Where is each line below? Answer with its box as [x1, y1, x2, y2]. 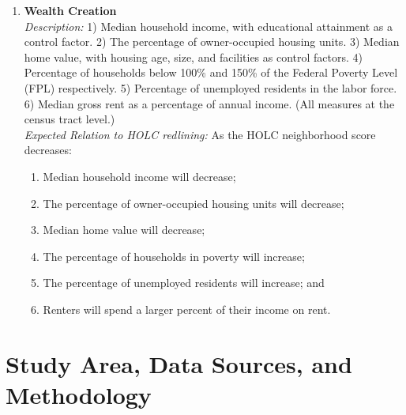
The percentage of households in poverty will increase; [43, 247, 305, 264]
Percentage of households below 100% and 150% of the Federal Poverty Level [24, 64, 398, 81]
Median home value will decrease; [43, 221, 205, 238]
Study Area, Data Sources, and [6, 347, 352, 379]
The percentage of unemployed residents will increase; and [43, 274, 325, 291]
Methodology [6, 378, 152, 410]
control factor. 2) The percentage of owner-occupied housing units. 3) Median [24, 33, 400, 50]
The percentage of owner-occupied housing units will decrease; [43, 194, 344, 211]
